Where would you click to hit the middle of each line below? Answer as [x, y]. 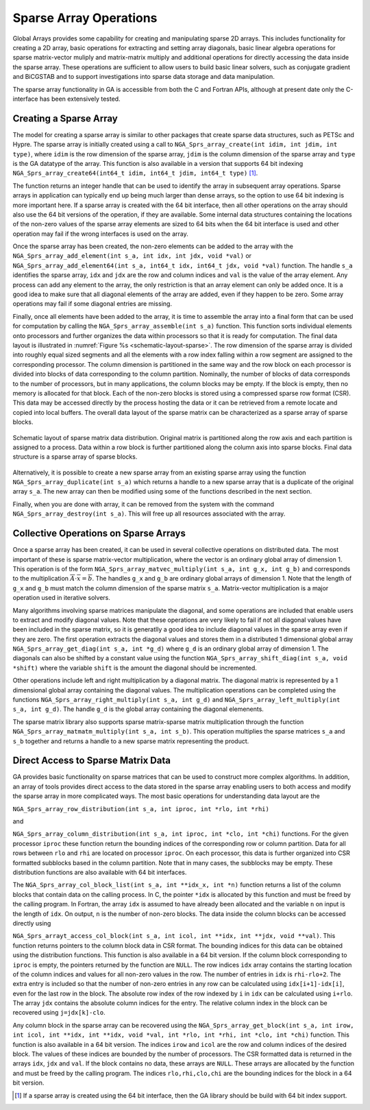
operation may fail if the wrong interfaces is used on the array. [100, 234]
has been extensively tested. [80, 99]
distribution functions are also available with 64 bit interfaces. [100, 872]
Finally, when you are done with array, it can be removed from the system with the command [143, 504]
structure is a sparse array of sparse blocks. [75, 457]
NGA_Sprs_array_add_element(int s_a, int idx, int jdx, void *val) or [132, 256]
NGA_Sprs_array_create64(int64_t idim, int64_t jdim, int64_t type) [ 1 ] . [135, 173]
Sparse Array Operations [85, 18]
